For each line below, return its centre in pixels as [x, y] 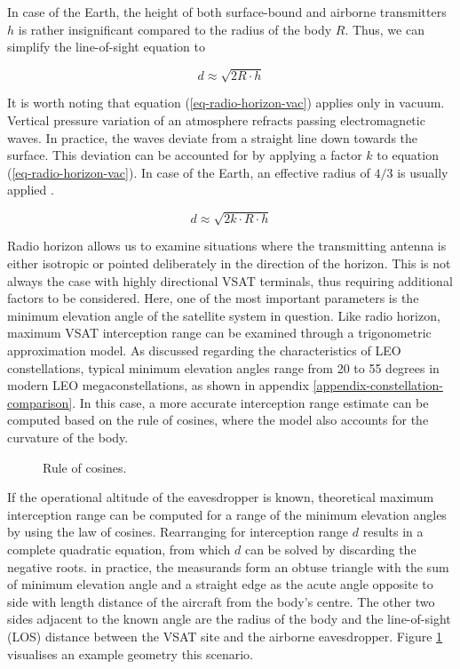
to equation [408, 155]
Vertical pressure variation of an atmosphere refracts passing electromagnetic [216, 119]
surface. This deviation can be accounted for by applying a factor [185, 155]
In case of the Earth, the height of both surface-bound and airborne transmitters [227, 12]
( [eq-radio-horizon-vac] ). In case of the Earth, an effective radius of [189, 172]
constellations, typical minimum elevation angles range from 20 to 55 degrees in [223, 367]
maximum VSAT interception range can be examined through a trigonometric [219, 333]
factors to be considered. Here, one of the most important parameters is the [213, 298]
